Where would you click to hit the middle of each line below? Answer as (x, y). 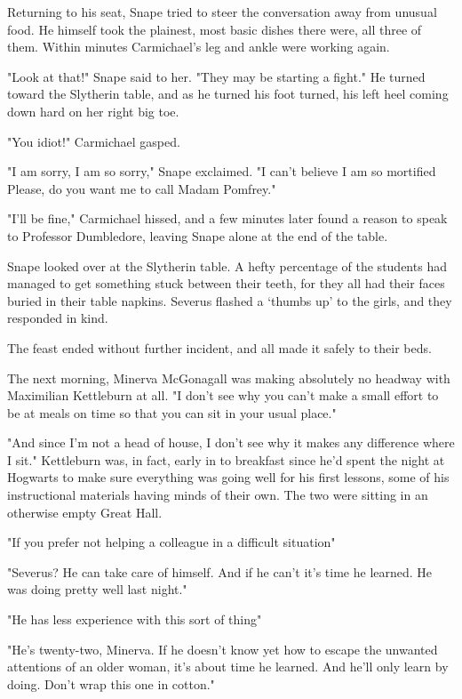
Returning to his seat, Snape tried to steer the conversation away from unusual (222, 12)
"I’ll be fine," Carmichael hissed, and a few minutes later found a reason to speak (227, 218)
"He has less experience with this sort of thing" (135, 619)
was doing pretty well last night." (97, 589)
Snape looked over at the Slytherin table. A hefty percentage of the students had (227, 265)
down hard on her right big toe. (93, 111)
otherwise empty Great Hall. (85, 512)
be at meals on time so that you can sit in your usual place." (172, 412)
